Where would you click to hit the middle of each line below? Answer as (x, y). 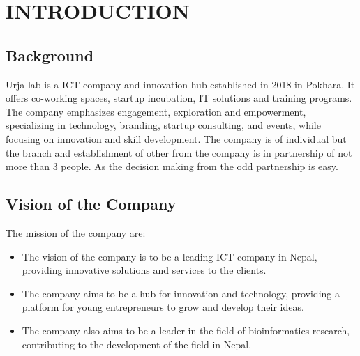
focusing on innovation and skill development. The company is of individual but (176, 138)
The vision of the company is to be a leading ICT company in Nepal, (170, 256)
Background (50, 55)
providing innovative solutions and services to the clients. (144, 270)
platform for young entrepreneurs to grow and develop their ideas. (163, 307)
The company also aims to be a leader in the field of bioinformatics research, (186, 330)
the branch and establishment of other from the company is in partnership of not (179, 152)
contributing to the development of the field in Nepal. (137, 344)
